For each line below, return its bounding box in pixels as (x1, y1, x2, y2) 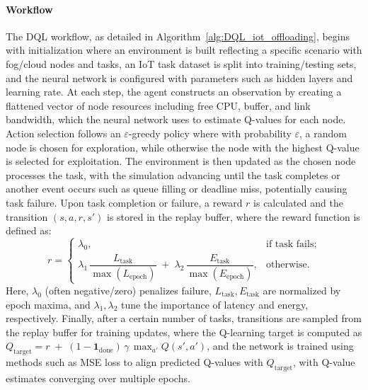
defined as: (6, 223, 52, 238)
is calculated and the (253, 195, 343, 210)
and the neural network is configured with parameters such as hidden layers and (6, 70, 353, 85)
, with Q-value (293, 355, 355, 369)
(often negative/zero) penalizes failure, (45, 282, 212, 297)
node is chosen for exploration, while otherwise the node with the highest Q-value (6, 139, 360, 154)
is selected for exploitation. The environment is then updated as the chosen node (6, 154, 356, 168)
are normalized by (263, 282, 341, 297)
